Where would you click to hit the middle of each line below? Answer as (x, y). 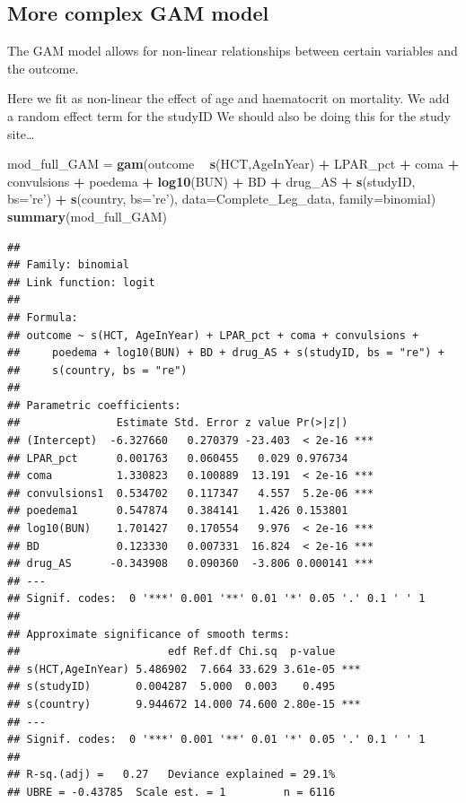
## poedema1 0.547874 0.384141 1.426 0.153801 (178, 511)
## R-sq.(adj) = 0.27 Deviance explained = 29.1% (171, 775)
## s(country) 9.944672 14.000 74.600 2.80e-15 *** (184, 704)
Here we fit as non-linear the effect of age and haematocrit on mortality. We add (229, 98)
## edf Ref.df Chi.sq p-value (171, 652)
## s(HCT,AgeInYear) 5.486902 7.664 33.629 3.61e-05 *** (184, 669)
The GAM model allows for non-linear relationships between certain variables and (233, 51)
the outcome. (43, 68)
